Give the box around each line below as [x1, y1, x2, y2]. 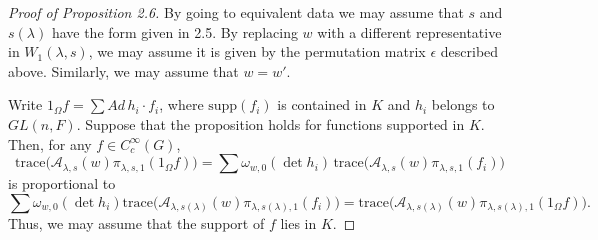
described [440, 41, 499, 62]
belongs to [431, 94, 495, 115]
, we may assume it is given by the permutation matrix [88, 41, 426, 62]
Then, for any [8, 133, 92, 154]
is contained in [277, 94, 367, 115]
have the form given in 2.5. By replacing [51, 21, 298, 42]
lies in [280, 212, 317, 233]
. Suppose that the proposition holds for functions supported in [76, 113, 465, 134]
